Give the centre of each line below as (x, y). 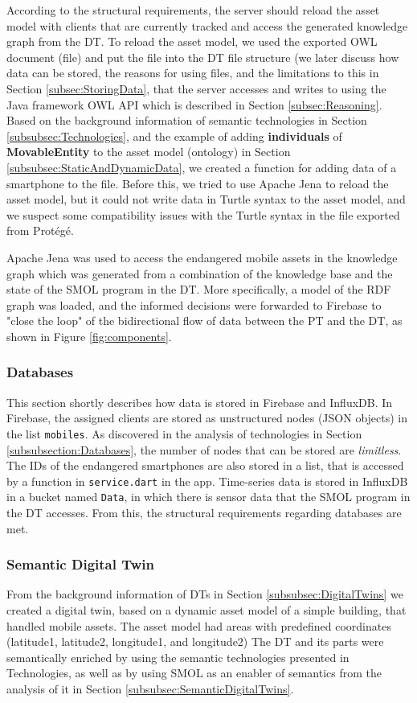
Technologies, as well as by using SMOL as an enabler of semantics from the (194, 673)
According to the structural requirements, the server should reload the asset (193, 10)
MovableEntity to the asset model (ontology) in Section (149, 152)
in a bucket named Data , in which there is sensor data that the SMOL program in (208, 497)
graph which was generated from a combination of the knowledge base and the (200, 273)
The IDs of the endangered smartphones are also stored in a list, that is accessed (205, 465)
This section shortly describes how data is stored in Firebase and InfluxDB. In (200, 402)
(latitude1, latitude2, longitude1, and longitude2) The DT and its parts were (195, 641)
